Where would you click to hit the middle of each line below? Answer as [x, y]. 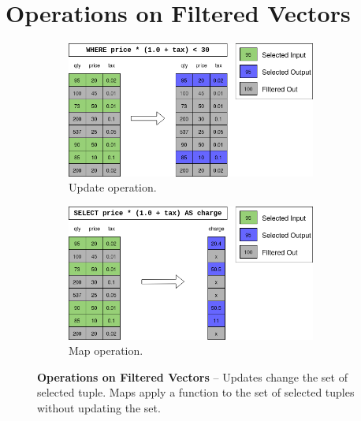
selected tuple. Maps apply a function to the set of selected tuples [196, 392]
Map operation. [106, 350]
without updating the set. [99, 407]
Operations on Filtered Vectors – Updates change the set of [192, 376]
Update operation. [113, 187]
